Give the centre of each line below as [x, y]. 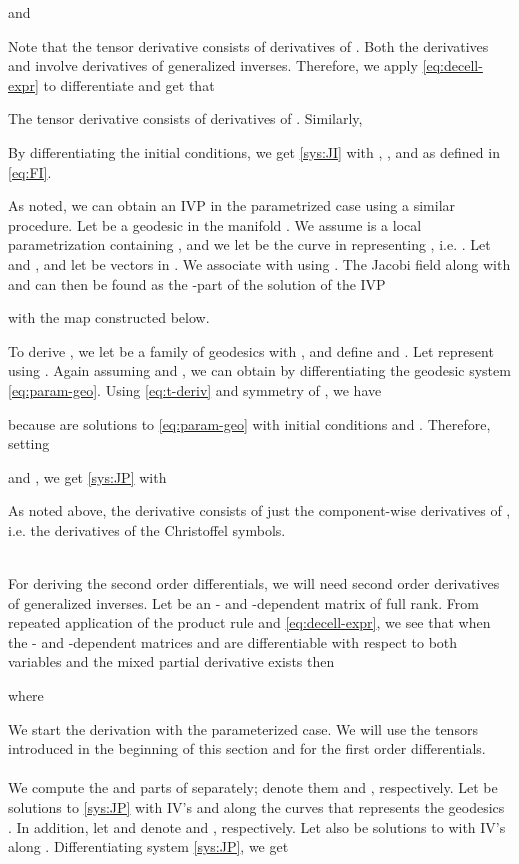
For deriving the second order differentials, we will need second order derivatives [254, 583]
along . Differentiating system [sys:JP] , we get [148, 846]
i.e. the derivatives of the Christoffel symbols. [147, 529]
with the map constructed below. [109, 317]
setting [29, 443]
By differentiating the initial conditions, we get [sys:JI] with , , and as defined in [254, 151]
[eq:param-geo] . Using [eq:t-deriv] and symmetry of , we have [195, 389]
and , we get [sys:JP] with [87, 476]
